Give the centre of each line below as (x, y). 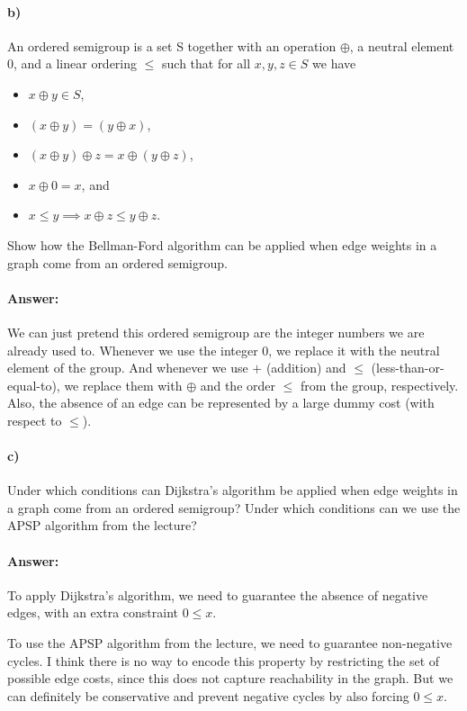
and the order (238, 385)
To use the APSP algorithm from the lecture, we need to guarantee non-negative (230, 643)
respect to (35, 420)
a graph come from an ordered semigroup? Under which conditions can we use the (234, 507)
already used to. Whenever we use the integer (133, 350)
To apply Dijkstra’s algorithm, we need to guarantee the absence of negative (218, 594)
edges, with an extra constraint (93, 612)
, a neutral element (402, 45)
